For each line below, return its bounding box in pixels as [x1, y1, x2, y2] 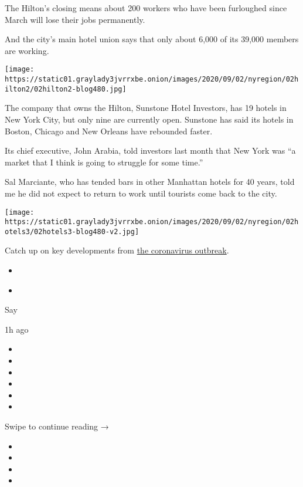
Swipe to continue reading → [5, 420, 109, 432]
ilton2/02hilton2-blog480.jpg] [5, 84, 127, 93]
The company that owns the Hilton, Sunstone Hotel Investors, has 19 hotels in [5, 102, 287, 114]
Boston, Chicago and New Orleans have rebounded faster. [5, 124, 213, 137]
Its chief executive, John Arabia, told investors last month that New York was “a [5, 144, 296, 157]
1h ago [5, 323, 29, 335]
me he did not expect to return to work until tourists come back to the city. [5, 187, 277, 199]
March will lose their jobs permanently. [5, 13, 145, 25]
